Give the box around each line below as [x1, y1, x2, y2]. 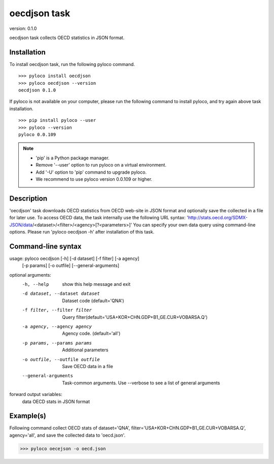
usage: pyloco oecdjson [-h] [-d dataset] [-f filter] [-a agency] [9, 255, 140, 261]
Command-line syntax [9, 242, 82, 251]
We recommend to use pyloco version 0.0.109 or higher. [36, 176, 152, 182]
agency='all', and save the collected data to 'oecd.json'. [9, 432, 126, 438]
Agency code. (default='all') [62, 330, 121, 337]
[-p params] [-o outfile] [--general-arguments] [22, 262, 119, 269]
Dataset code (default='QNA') [62, 297, 124, 304]
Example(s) [9, 412, 47, 420]
